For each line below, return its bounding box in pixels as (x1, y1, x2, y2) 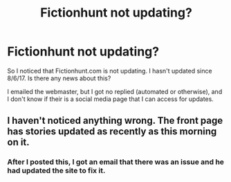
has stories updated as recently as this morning (7, 126, 217, 138)
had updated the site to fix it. (7, 166, 106, 176)
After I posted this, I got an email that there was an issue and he (7, 157, 225, 167)
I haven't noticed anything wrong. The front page (7, 115, 223, 127)
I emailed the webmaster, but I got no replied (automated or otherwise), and (7, 87, 223, 95)
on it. (7, 136, 30, 148)
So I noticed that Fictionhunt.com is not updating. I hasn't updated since (7, 66, 212, 75)
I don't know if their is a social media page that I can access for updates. (7, 95, 214, 103)
